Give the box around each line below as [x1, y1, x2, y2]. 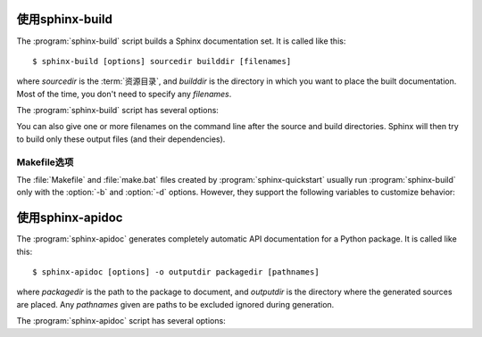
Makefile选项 [16, 156, 74, 168]
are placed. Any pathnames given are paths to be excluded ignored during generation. [16, 299, 335, 309]
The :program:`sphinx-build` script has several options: [16, 105, 219, 116]
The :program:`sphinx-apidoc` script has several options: [16, 316, 227, 326]
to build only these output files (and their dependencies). [16, 134, 226, 144]
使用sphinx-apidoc [16, 210, 123, 226]
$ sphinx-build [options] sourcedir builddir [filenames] [32, 56, 292, 66]
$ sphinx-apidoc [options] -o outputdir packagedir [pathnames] [32, 267, 320, 277]
